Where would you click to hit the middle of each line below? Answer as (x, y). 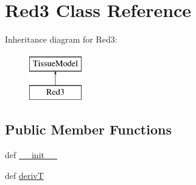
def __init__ (31, 155)
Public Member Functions (88, 129)
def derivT (24, 175)
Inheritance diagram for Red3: (61, 39)
